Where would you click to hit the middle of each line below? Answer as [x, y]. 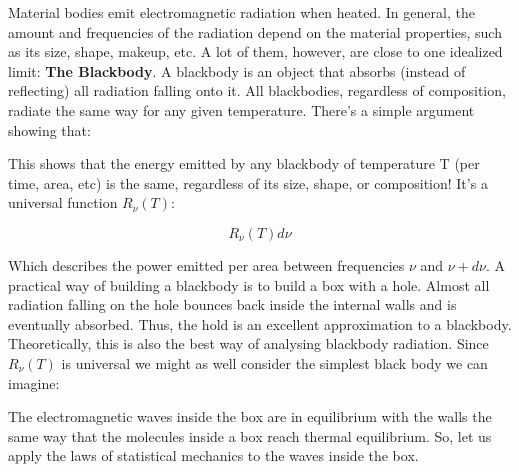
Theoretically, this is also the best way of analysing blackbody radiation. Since [248, 343]
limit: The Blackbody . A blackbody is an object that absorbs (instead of [237, 70]
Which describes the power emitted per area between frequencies [206, 264]
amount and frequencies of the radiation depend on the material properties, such [255, 31]
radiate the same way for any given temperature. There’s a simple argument [241, 109]
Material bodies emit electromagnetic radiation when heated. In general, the [241, 12]
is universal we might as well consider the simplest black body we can [274, 362]
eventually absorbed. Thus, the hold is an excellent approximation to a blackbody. [260, 323]
